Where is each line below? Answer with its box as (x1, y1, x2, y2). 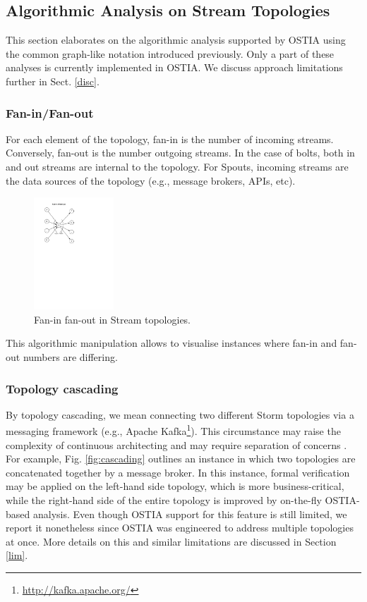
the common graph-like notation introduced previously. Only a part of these (6, 46, 335, 61)
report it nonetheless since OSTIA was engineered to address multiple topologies (6, 520, 354, 535)
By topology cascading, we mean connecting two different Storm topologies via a (6, 407, 354, 422)
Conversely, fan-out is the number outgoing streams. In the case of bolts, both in (6, 145, 355, 160)
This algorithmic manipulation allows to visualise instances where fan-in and (6, 336, 337, 350)
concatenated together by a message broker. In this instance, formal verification (6, 465, 350, 479)
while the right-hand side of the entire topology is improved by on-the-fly (6, 493, 322, 508)
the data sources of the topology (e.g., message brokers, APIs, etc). (6, 173, 296, 188)
